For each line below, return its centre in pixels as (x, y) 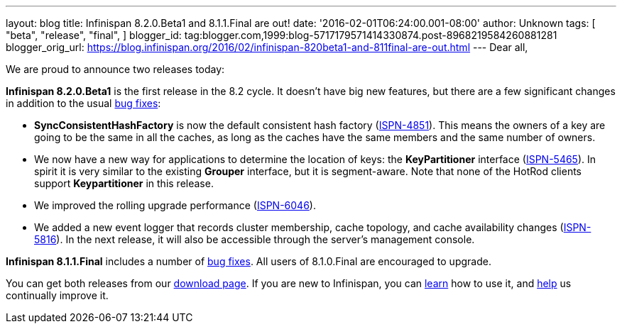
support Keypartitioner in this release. (124, 183)
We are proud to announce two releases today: (115, 69)
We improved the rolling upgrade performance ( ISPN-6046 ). (175, 205)
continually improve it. (57, 295)
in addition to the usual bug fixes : (83, 103)
